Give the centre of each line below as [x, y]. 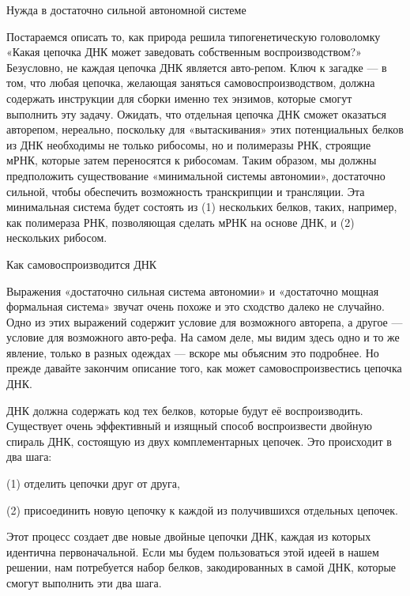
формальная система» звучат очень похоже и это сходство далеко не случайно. [196, 306]
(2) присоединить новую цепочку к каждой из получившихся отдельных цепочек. [202, 509]
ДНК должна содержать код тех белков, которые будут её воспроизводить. [185, 410]
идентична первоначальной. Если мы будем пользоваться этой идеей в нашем [193, 551]
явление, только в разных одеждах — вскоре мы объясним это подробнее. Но [193, 352]
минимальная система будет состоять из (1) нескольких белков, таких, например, [202, 207]
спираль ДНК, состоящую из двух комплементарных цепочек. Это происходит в [199, 441]
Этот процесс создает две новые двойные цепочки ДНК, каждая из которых [189, 536]
